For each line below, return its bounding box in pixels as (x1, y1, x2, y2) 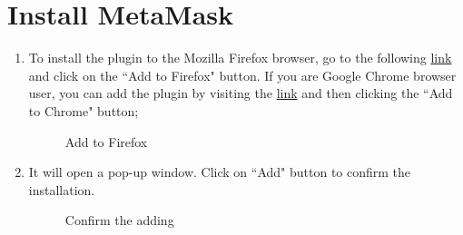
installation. (28, 180, 95, 199)
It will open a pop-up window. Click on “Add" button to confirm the (28, 162, 411, 181)
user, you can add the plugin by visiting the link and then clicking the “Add (28, 83, 453, 103)
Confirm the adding (64, 211, 174, 230)
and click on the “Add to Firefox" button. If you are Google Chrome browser (28, 65, 457, 84)
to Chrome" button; (28, 101, 139, 120)
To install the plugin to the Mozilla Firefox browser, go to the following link (28, 48, 452, 67)
